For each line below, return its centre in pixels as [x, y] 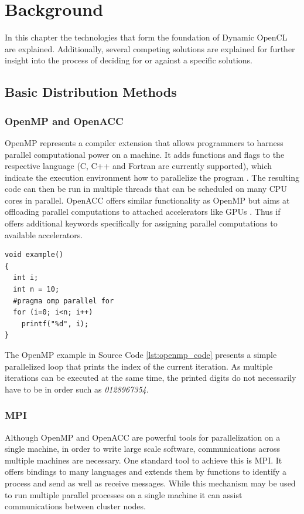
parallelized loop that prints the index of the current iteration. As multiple [139, 366]
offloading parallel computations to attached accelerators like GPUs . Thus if [143, 212]
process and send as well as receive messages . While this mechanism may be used [150, 483]
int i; [26, 278]
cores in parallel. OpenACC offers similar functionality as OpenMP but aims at [147, 200]
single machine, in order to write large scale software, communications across [143, 449]
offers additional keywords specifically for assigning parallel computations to [141, 223]
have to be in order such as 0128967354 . [77, 389]
